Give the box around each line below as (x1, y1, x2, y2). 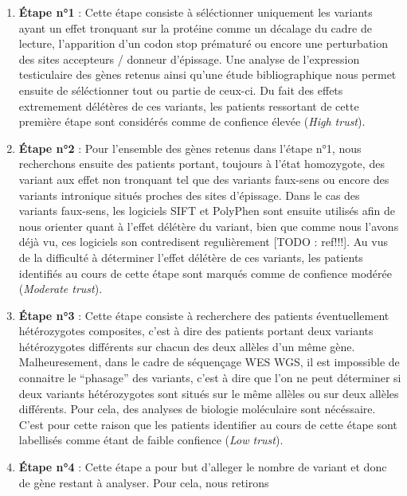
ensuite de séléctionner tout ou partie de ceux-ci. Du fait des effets (18, 81, 343, 98)
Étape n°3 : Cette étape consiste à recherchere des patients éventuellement (18, 307, 389, 323)
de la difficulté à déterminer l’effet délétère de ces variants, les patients (18, 248, 363, 265)
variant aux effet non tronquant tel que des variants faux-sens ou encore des (18, 170, 389, 187)
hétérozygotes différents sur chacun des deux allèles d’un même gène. (18, 338, 355, 354)
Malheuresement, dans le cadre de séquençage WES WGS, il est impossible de (18, 353, 400, 370)
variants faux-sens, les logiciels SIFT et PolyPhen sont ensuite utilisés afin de (18, 202, 396, 219)
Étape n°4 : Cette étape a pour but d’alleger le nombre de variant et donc (18, 459, 387, 475)
